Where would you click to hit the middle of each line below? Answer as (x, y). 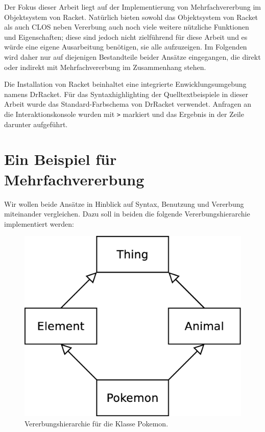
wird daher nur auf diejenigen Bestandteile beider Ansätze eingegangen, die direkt (132, 56)
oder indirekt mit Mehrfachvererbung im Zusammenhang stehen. (105, 67)
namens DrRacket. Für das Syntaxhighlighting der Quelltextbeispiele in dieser (126, 94)
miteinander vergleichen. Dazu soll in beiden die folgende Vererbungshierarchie (127, 214)
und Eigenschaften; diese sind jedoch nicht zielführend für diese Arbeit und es (126, 37)
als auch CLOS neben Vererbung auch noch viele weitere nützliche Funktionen (127, 27)
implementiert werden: (39, 223)
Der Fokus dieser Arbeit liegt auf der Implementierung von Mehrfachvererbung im (132, 7)
